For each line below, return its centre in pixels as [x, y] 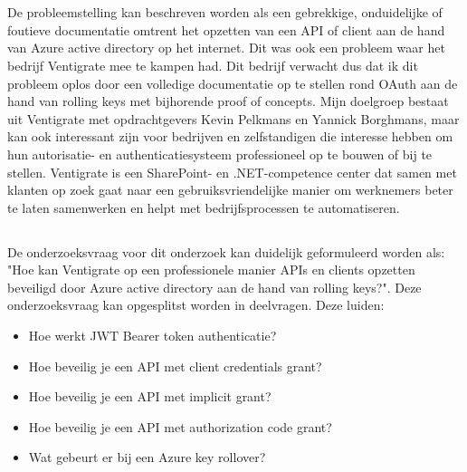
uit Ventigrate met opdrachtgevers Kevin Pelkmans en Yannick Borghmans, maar [233, 118]
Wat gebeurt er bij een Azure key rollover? [147, 457]
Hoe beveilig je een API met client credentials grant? [175, 366]
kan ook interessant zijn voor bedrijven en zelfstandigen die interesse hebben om [230, 136]
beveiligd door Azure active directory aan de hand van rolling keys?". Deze [214, 287]
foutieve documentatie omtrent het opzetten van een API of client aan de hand [226, 29]
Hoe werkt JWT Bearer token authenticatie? [152, 336]
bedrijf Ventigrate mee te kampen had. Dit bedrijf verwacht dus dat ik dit [213, 65]
